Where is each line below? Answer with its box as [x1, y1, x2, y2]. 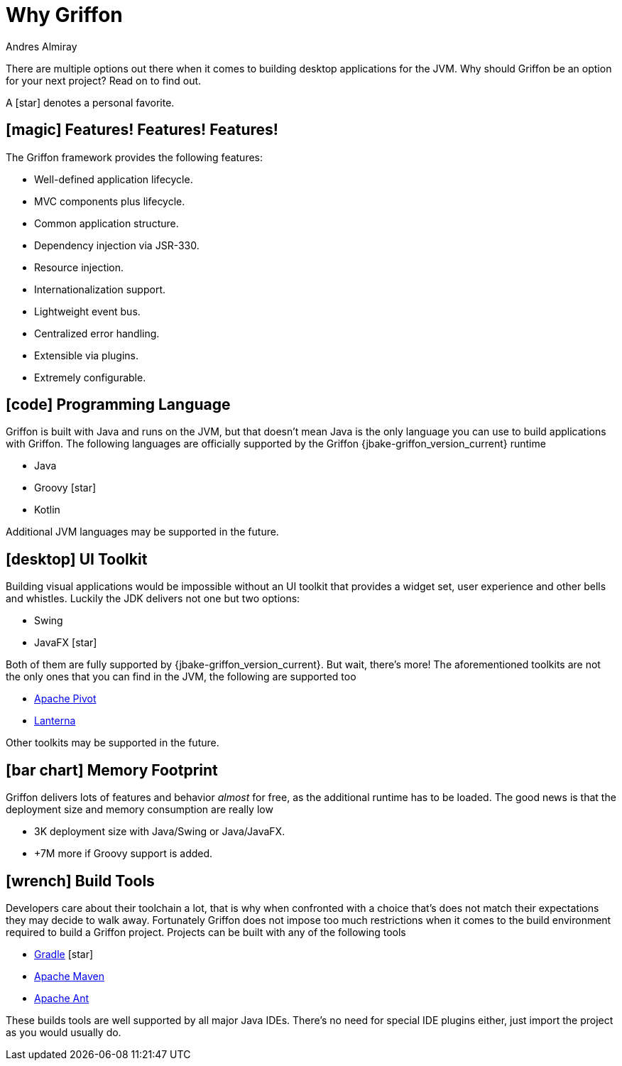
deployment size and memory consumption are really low [6, 803, 273, 816]
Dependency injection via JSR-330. [34, 239, 200, 251]
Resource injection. [34, 261, 124, 273]
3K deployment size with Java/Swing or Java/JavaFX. [34, 825, 285, 838]
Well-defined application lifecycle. [34, 173, 193, 185]
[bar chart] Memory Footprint [6, 761, 218, 779]
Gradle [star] [34, 947, 94, 960]
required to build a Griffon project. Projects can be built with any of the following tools [6, 925, 406, 938]
